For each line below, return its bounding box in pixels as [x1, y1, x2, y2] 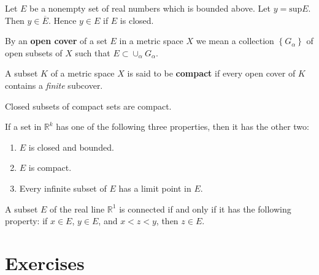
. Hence [48, 13, 77, 26]
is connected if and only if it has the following [119, 202, 291, 215]
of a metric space [50, 67, 115, 80]
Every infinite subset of [19, 181, 107, 194]
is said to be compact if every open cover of [127, 67, 296, 80]
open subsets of [5, 46, 63, 59]
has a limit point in [118, 181, 191, 194]
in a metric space [119, 34, 183, 47]
